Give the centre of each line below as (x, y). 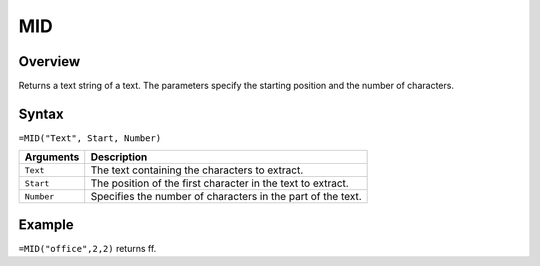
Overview (49, 61)
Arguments (52, 157)
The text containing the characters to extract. (197, 170)
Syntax (41, 113)
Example (46, 224)
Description (119, 157)
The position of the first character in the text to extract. (219, 183)
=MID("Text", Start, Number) (90, 138)
